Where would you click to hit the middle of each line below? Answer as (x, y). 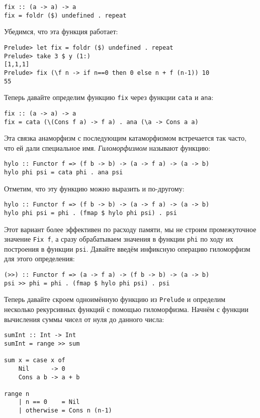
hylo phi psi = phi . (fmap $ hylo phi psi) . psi (91, 213)
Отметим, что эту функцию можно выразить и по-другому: (94, 188)
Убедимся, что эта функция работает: (61, 31)
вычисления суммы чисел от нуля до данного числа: (84, 319)
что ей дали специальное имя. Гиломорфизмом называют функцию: (107, 147)
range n (17, 394)
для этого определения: (39, 258)
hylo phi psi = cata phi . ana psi (64, 172)
